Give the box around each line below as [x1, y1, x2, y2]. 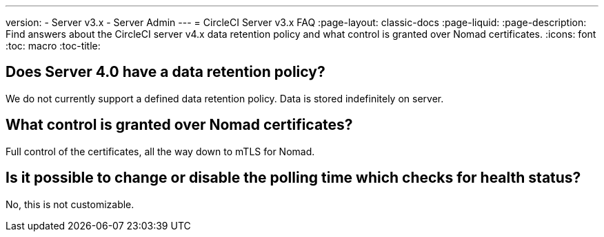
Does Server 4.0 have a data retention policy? [6, 63, 325, 81]
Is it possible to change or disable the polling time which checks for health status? [6, 169, 581, 187]
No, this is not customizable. [6, 198, 134, 210]
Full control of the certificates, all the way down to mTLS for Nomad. [6, 145, 315, 157]
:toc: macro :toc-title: [6, 40, 101, 52]
